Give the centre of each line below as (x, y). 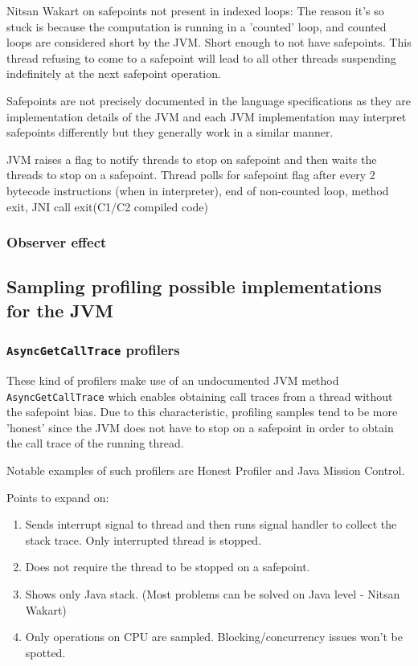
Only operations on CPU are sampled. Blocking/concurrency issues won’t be (214, 637)
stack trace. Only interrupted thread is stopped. (143, 539)
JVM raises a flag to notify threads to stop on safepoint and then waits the (192, 159)
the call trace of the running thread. (95, 443)
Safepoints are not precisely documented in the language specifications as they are (209, 100)
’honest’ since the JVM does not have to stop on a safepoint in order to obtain (200, 427)
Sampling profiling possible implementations (194, 286)
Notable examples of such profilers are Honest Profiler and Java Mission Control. (206, 470)
